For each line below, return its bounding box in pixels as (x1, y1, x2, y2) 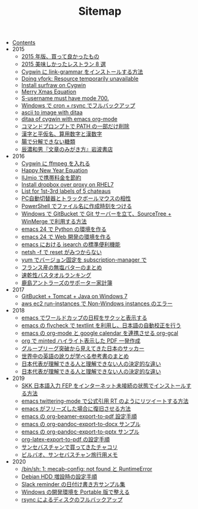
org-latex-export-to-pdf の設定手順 (21, 436, 110, 443)
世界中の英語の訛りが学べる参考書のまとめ (21, 352, 129, 360)
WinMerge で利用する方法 (21, 218, 87, 225)
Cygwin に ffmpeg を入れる (21, 160, 91, 167)
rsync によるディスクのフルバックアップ (21, 496, 123, 503)
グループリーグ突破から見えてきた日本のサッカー (21, 345, 145, 352)
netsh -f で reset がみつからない (21, 249, 102, 256)
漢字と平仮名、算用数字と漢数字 (21, 130, 102, 138)
